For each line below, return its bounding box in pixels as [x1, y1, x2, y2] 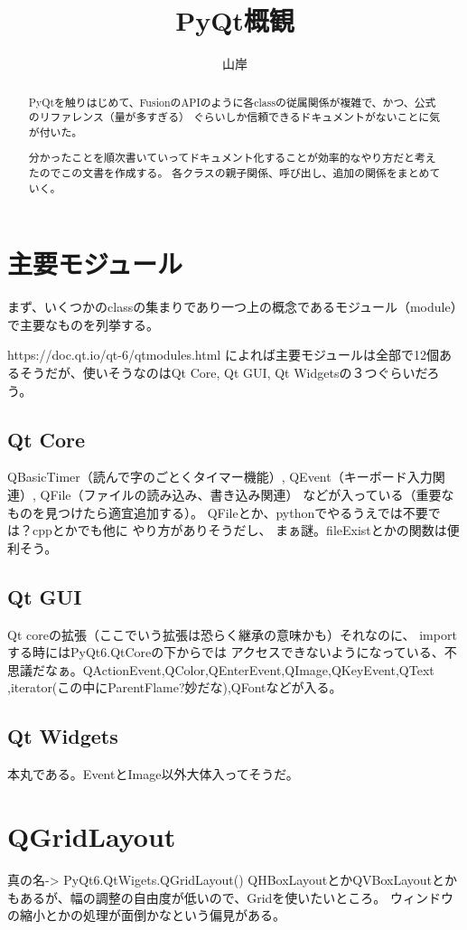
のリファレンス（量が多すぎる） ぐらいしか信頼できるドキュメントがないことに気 [28, 109, 441, 125]
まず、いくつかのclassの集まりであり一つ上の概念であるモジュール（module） [7, 297, 457, 316]
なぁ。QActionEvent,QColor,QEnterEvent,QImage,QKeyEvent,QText [44, 660, 434, 679]
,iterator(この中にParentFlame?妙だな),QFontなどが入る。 [7, 678, 342, 697]
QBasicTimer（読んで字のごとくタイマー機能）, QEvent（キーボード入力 [7, 467, 433, 486]
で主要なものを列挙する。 [7, 315, 159, 333]
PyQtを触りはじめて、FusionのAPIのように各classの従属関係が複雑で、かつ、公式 [28, 94, 436, 109]
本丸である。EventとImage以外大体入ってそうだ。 [7, 765, 299, 784]
